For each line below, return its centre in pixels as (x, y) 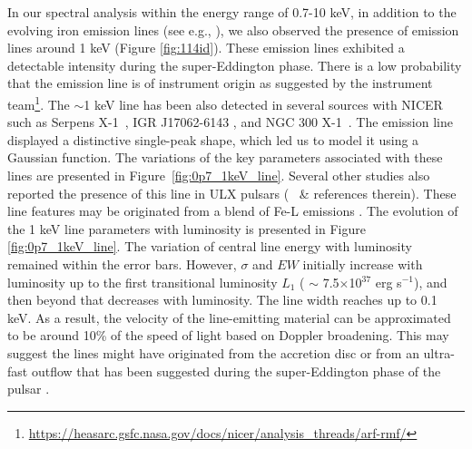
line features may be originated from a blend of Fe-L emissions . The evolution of (233, 211)
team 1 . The (39, 102)
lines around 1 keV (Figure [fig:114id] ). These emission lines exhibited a (206, 48)
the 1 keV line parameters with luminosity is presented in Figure (187, 228)
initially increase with (363, 264)
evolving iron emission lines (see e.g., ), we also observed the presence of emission (233, 29)
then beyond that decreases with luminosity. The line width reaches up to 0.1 (222, 300)
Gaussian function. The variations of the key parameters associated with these (225, 157)
